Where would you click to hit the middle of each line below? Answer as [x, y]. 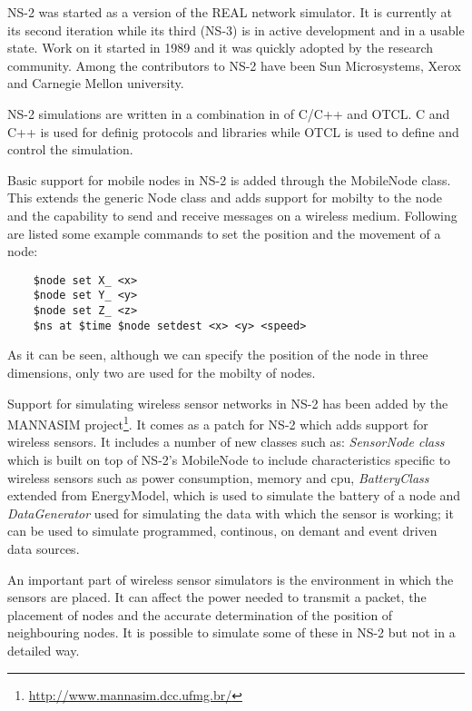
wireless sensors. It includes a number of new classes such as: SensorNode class [226, 442]
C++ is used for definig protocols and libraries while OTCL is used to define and [233, 131]
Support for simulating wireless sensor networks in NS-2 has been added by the [228, 403]
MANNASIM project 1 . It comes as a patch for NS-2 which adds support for [218, 423]
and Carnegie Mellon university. [96, 83]
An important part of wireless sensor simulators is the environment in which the [231, 579]
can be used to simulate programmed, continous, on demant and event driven [222, 531]
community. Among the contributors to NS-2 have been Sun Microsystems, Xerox [234, 65]
